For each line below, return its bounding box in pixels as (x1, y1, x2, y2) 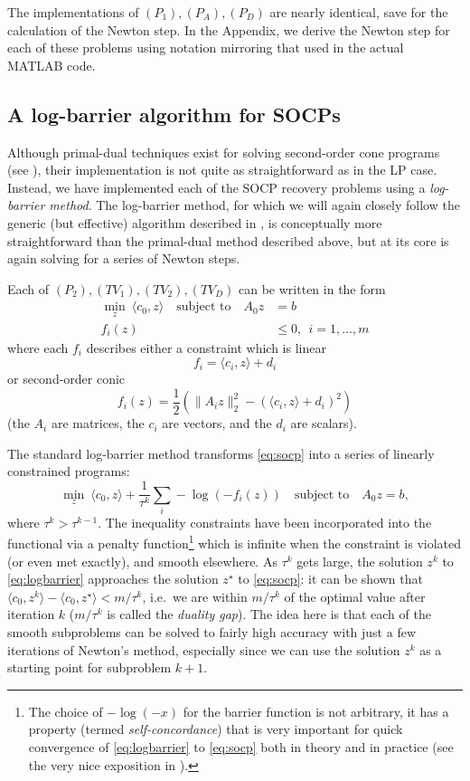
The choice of (28, 701, 103, 720)
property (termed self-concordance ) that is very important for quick (28, 719, 403, 738)
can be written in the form (239, 279, 386, 298)
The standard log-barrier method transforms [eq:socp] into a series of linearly (7, 443, 435, 462)
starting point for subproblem (7, 658, 172, 677)
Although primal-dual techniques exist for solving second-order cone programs (7, 142, 440, 161)
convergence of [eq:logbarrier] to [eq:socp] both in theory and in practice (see (28, 738, 454, 757)
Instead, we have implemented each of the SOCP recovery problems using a (7, 177, 426, 196)
